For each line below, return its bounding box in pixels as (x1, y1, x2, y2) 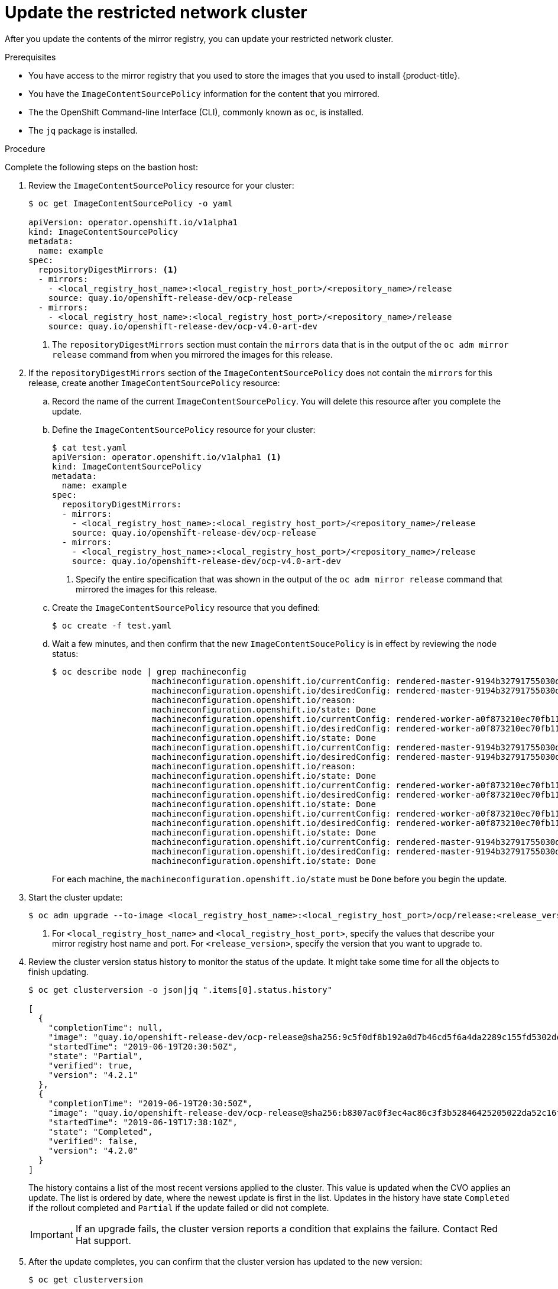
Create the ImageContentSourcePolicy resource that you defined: (52, 602, 320, 613)
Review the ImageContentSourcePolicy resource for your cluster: (28, 180, 294, 190)
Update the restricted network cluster (5, 2, 307, 22)
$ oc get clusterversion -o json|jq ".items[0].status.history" (28, 984, 333, 995)
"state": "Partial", (48, 1051, 143, 1061)
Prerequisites (5, 51, 56, 62)
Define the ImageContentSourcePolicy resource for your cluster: (52, 424, 316, 435)
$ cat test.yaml (52, 442, 127, 452)
